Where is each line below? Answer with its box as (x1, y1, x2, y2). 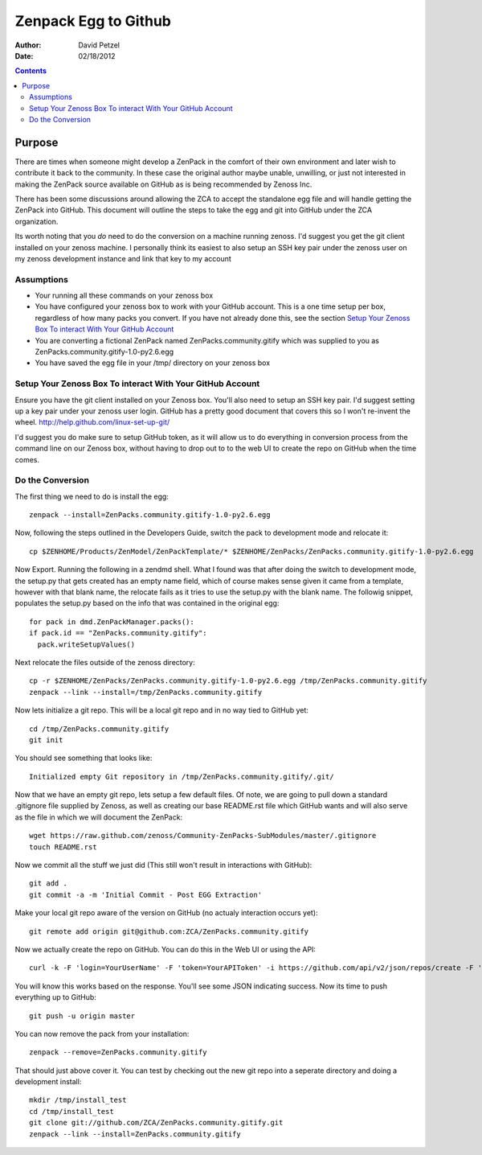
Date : (14, 51, 34, 60)
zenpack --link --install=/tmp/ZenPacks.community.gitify (29, 688, 263, 697)
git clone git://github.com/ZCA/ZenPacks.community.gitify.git (29, 1118, 284, 1128)
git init (29, 735, 63, 744)
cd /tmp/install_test (29, 1107, 114, 1116)
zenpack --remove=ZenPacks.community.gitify (29, 1048, 208, 1057)
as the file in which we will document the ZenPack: (14, 812, 183, 822)
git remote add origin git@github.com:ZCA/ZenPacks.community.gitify (29, 927, 309, 936)
